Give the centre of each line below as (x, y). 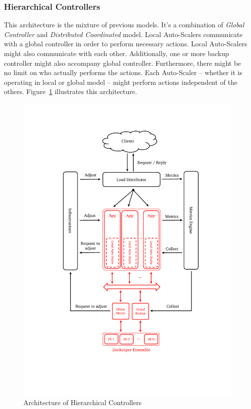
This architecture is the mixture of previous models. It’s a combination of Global (124, 25)
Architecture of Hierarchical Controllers (83, 402)
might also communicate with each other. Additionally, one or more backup (116, 53)
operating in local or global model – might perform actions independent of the (121, 82)
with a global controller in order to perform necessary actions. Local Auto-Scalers (125, 44)
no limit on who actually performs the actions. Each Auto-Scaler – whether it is (123, 72)
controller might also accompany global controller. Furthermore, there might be (123, 63)
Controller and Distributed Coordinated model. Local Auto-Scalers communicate (123, 34)
